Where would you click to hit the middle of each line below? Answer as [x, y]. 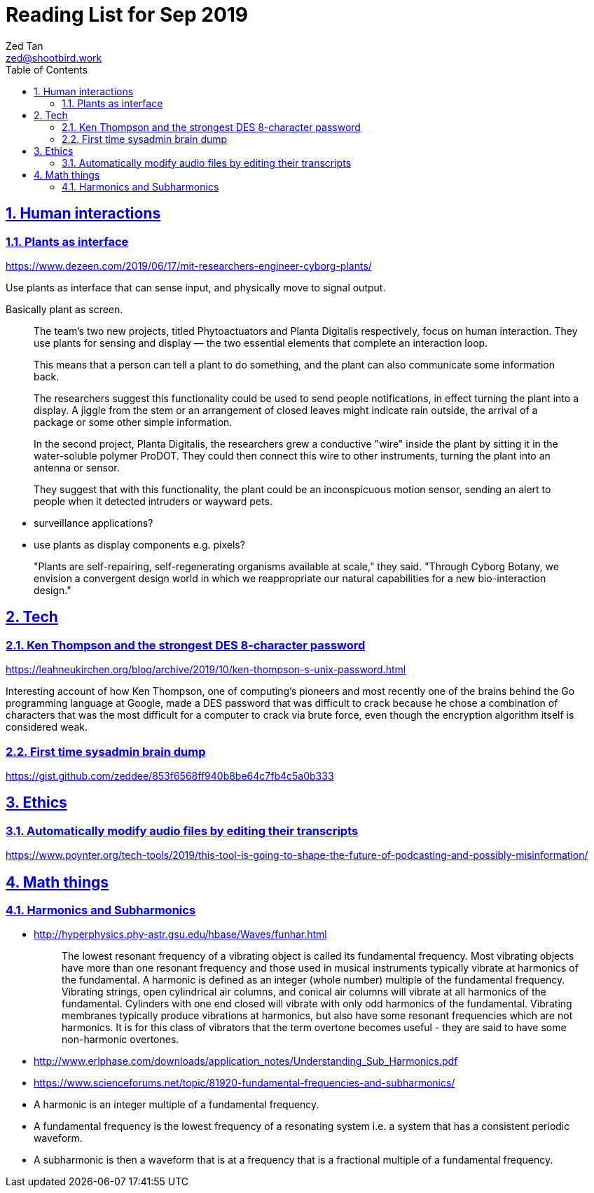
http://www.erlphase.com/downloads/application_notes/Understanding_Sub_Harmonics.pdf [246, 1061]
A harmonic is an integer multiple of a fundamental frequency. [177, 1105]
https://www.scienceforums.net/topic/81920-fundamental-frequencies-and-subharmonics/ [244, 1083]
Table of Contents [47, 69]
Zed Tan [25, 46]
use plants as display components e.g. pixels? [139, 544]
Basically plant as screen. [64, 309]
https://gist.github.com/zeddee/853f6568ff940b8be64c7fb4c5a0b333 [170, 775]
